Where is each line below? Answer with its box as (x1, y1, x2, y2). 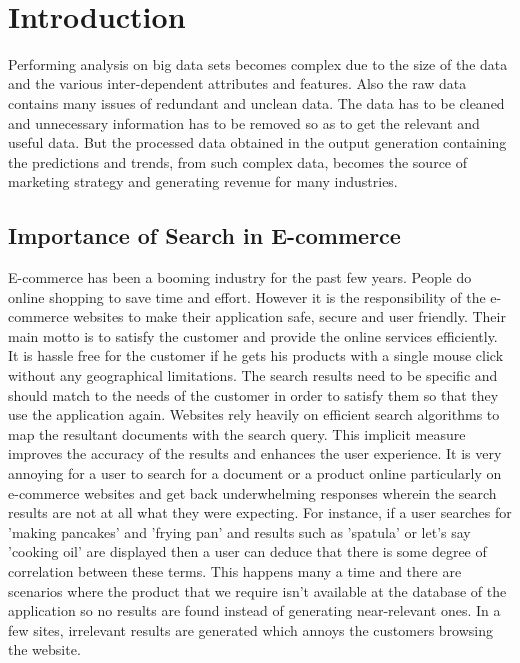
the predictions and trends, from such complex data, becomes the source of (8, 151, 468, 172)
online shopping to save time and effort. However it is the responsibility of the (8, 286, 486, 307)
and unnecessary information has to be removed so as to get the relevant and (8, 112, 480, 133)
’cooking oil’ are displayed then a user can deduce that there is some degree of (8, 541, 487, 562)
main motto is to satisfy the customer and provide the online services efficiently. (8, 325, 498, 346)
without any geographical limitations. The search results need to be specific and (8, 365, 498, 386)
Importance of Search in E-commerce (8, 220, 401, 251)
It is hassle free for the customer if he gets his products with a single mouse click (8, 345, 504, 366)
